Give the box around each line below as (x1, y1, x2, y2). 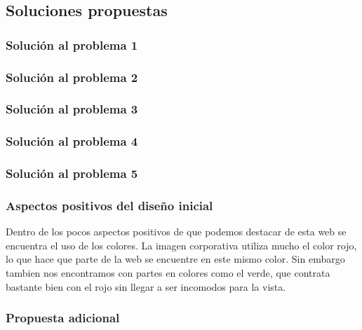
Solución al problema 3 (6, 100, 138, 118)
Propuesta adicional (6, 309, 120, 326)
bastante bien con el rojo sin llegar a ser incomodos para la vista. (6, 279, 286, 294)
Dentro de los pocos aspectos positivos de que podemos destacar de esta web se (6, 224, 347, 239)
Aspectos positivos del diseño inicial (6, 196, 213, 214)
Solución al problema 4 (6, 132, 138, 150)
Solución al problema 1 (6, 36, 138, 53)
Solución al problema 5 (6, 165, 138, 182)
